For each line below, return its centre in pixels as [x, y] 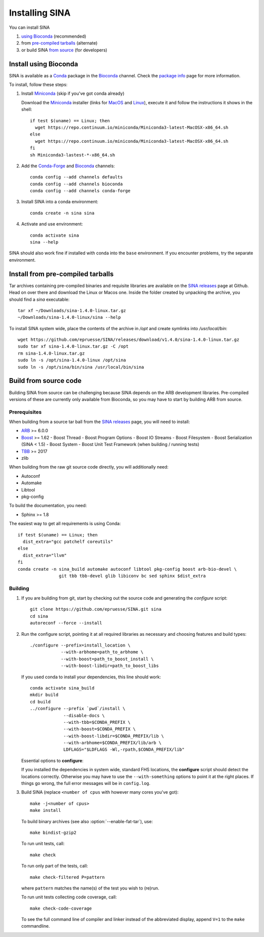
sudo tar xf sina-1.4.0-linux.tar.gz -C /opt [73, 346]
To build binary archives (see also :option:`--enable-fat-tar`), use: [87, 821]
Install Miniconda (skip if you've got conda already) [73, 93]
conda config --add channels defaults [77, 177]
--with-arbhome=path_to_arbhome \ [102, 652]
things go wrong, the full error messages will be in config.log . [86, 783]
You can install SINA [29, 27]
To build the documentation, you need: [48, 506]
